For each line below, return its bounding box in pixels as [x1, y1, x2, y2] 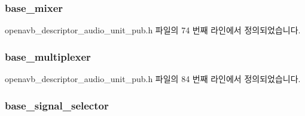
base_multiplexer [5, 49, 91, 64]
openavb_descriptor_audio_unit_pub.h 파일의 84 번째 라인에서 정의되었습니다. [5, 73, 301, 85]
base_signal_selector [5, 98, 109, 112]
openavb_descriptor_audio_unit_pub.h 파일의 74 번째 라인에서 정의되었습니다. [5, 24, 301, 36]
